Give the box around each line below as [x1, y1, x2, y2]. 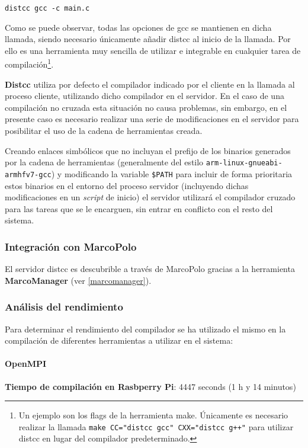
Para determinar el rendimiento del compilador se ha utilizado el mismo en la [5, 322, 286, 335]
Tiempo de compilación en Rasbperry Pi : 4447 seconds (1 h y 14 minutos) [5, 380, 296, 392]
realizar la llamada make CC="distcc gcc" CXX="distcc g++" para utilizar [18, 420, 294, 433]
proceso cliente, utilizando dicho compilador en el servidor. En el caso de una [5, 89, 284, 102]
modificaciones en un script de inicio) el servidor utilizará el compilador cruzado [5, 191, 296, 203]
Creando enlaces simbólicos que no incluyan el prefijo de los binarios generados [5, 144, 291, 156]
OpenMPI [5, 357, 47, 370]
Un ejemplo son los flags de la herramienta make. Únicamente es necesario [18, 409, 288, 421]
